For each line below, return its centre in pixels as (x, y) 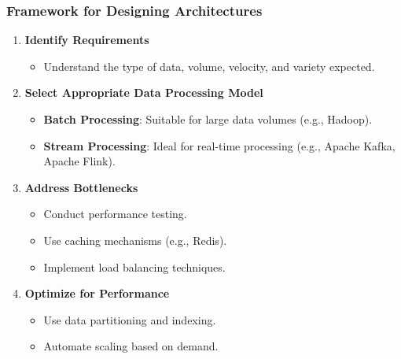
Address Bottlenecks (81, 187)
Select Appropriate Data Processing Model (144, 93)
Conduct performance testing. (115, 214)
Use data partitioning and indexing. (130, 319)
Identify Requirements (87, 40)
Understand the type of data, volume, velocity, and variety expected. (209, 66)
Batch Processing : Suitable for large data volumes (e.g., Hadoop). (208, 119)
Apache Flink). (79, 161)
